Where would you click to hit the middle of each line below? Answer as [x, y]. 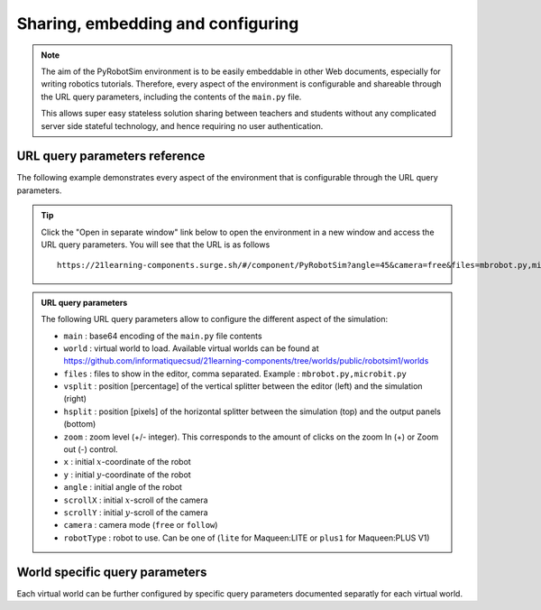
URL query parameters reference [111, 157]
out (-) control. [91, 449]
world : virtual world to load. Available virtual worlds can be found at [191, 348]
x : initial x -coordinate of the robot [127, 462]
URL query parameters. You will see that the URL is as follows [156, 245]
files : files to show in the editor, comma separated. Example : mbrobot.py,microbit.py [235, 374]
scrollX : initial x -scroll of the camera [136, 500]
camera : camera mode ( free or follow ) [141, 525]
